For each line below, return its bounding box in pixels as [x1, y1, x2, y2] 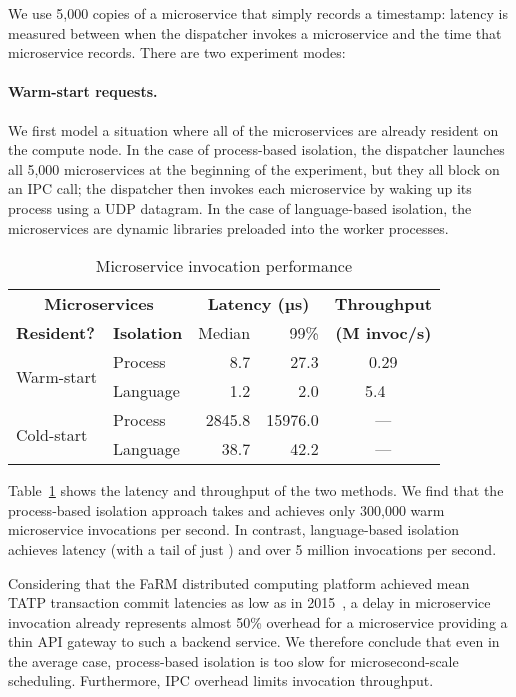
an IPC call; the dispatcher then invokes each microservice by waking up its [8, 178, 472, 199]
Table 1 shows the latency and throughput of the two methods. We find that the [8, 480, 504, 501]
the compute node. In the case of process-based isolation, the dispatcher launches [8, 139, 505, 160]
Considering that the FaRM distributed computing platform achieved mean [8, 572, 470, 593]
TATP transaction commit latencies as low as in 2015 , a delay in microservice [8, 592, 491, 613]
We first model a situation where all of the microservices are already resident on [8, 119, 499, 140]
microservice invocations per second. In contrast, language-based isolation [8, 519, 459, 540]
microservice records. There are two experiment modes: [8, 42, 346, 63]
